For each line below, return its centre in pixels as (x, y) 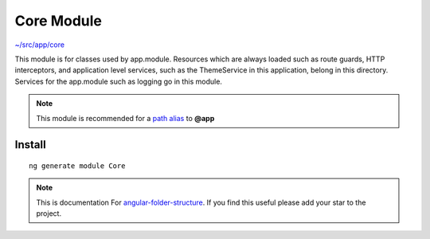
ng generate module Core (77, 166)
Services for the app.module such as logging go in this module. (119, 81)
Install (31, 145)
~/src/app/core (40, 45)
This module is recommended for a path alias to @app (125, 118)
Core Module (59, 21)
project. (49, 214)
